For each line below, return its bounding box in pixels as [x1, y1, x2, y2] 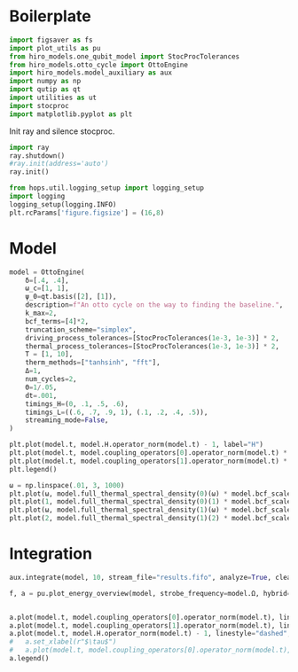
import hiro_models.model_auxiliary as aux [9, 68, 173, 77]
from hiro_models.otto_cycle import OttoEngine [9, 60, 189, 69]
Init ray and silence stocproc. [9, 126, 115, 137]
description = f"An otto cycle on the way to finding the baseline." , [25, 301, 284, 309]
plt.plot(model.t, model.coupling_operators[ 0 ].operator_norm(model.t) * [9, 449, 288, 457]
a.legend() [9, 654, 50, 663]
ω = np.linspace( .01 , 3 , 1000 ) [9, 481, 125, 489]
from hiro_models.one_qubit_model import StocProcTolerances [9, 51, 240, 61]
